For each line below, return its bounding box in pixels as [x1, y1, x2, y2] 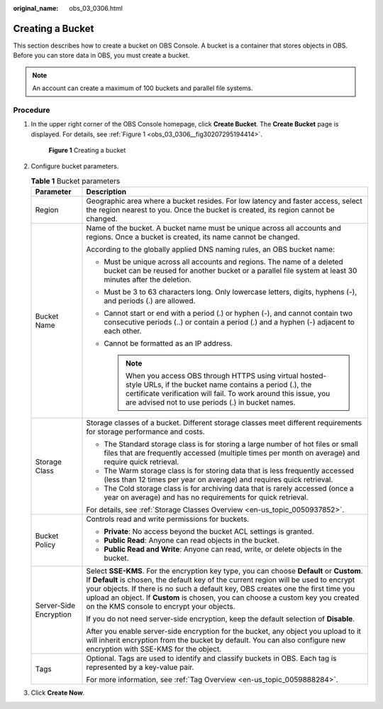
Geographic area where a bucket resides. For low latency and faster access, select [86, 196, 362, 206]
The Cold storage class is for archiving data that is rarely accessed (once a [104, 483, 354, 493]
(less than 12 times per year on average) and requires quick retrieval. [104, 475, 333, 485]
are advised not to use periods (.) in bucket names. [125, 397, 296, 407]
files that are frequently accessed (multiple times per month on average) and [104, 448, 360, 458]
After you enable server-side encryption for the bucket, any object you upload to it [86, 627, 362, 637]
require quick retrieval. [104, 457, 179, 467]
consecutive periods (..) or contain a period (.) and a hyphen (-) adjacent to [104, 317, 355, 327]
